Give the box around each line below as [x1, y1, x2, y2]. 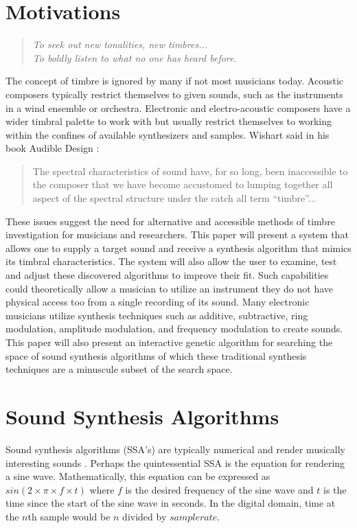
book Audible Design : [5, 141, 100, 155]
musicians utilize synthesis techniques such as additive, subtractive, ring [5, 308, 308, 322]
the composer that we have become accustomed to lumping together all [32, 177, 333, 192]
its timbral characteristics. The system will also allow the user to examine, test [5, 254, 337, 268]
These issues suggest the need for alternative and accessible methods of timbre [5, 214, 335, 228]
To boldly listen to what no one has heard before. [32, 50, 237, 65]
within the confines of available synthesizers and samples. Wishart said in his [5, 127, 330, 141]
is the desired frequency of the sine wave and [125, 482, 314, 496]
